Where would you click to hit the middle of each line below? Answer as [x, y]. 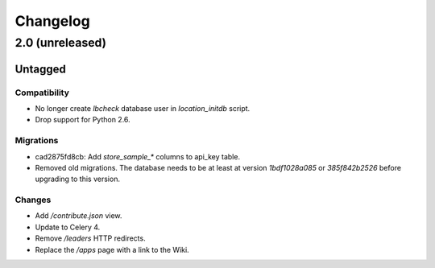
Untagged [40, 69]
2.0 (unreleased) [61, 43]
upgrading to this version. [78, 179]
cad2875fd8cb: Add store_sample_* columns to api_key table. [138, 156]
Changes [33, 200]
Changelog [52, 21]
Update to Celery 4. [68, 227]
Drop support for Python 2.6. [83, 120]
